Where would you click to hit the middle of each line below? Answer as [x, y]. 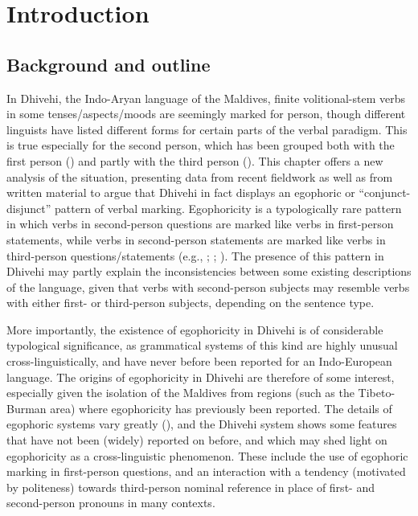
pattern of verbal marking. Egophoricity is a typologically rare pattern [228, 208]
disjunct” [29, 208]
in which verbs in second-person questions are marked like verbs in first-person [200, 224]
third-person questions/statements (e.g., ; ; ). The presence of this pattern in [195, 255]
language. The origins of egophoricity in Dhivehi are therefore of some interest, [201, 377]
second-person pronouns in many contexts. [111, 503]
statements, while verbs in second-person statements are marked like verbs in [196, 239]
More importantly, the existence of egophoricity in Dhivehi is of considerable [195, 329]
